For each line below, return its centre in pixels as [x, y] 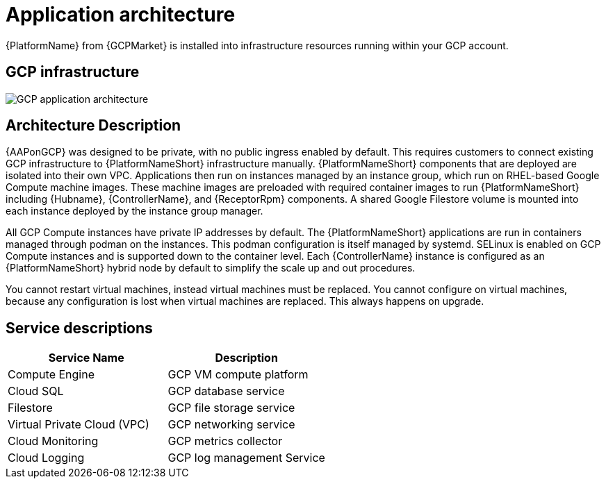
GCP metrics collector [225, 441]
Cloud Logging [46, 458]
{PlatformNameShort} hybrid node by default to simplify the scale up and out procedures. [211, 268]
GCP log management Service [246, 458]
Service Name [86, 358]
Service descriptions [79, 328]
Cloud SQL [36, 391]
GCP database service [226, 391]
